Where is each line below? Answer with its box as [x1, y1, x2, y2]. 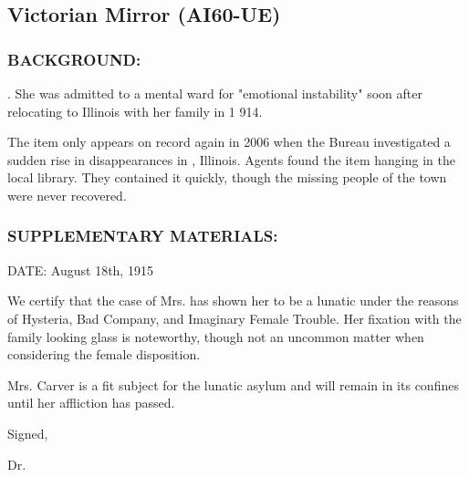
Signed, [7, 423, 48, 442]
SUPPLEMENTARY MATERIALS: [7, 224, 278, 247]
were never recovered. [7, 185, 127, 204]
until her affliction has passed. [7, 393, 175, 412]
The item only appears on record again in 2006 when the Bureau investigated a [7, 132, 451, 151]
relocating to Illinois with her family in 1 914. [7, 101, 263, 120]
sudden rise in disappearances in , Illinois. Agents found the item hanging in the [7, 150, 455, 169]
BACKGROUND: [7, 47, 141, 70]
